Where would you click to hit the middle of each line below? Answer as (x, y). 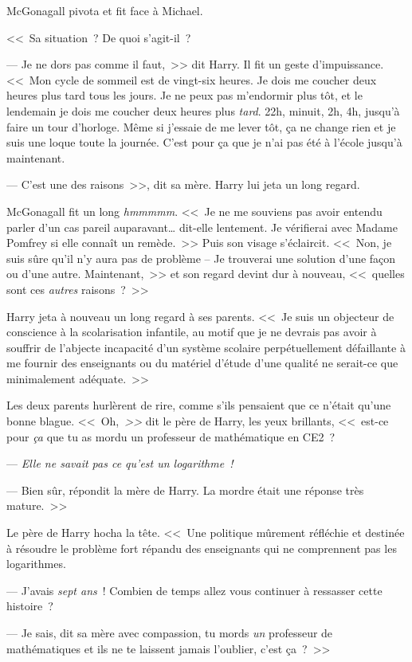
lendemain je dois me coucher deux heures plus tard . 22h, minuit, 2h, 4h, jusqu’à (203, 110)
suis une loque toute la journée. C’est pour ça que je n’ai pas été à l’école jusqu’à (204, 142)
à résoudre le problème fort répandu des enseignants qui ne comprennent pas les (202, 548)
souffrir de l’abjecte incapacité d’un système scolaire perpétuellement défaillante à (206, 347)
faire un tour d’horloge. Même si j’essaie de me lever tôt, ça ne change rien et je (201, 126)
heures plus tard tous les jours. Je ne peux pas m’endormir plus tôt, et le (184, 95)
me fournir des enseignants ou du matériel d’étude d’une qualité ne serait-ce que (202, 363)
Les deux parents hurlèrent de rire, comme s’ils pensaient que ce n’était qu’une (199, 405)
